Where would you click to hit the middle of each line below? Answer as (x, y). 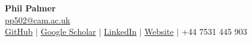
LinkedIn (120, 31)
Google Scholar (68, 31)
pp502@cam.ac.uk (38, 19)
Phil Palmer (30, 8)
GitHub (19, 31)
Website (159, 31)
